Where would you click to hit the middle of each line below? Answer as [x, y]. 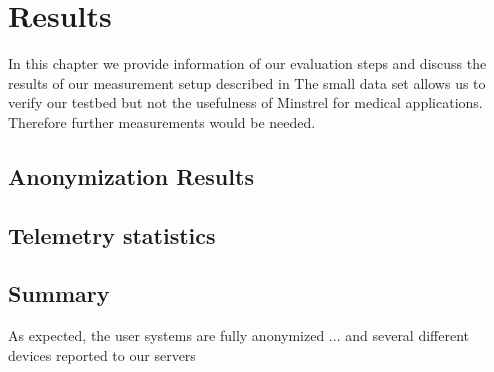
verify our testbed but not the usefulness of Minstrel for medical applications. [245, 102]
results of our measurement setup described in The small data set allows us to [247, 82]
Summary [59, 293]
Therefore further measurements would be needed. [162, 121]
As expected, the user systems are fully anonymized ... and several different [239, 335]
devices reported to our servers [102, 354]
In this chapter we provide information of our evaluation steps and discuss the [247, 63]
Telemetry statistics [112, 234]
